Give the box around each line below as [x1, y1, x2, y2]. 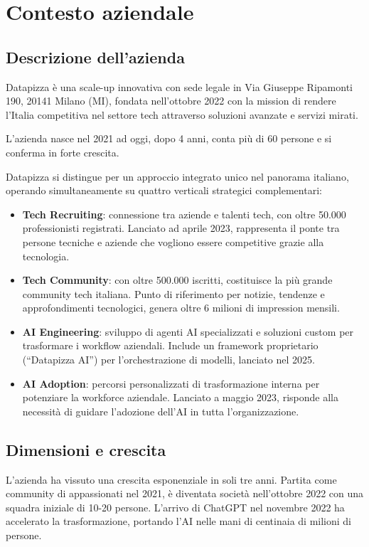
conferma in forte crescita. [6, 144, 119, 159]
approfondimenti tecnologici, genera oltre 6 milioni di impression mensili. [22, 300, 340, 315]
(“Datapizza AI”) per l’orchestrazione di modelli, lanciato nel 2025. [22, 352, 315, 367]
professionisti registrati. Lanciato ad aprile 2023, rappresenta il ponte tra [22, 221, 340, 235]
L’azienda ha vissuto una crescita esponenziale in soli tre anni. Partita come [6, 472, 337, 487]
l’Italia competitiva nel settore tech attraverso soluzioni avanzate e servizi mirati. [6, 107, 358, 122]
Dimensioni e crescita [6, 438, 166, 460]
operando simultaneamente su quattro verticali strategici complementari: [6, 183, 322, 198]
